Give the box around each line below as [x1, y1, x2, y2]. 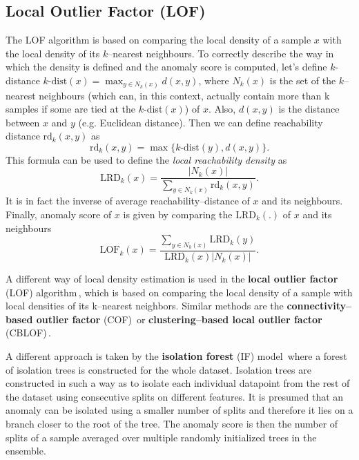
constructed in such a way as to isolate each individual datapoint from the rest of [6, 376, 350, 390]
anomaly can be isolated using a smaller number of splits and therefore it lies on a [6, 403, 353, 417]
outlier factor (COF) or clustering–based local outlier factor [36, 312, 322, 326]
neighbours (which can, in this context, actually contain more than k [39, 88, 330, 102]
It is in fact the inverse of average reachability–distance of [6, 193, 250, 208]
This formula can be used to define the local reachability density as [6, 152, 287, 166]
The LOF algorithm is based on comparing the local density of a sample [6, 32, 311, 47]
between [6, 115, 40, 129]
